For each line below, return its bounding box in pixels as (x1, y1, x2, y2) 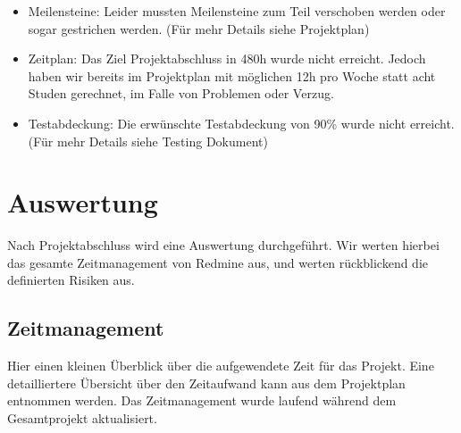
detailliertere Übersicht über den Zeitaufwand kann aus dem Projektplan (7, 373, 406, 392)
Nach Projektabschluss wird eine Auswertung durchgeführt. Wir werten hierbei (7, 236, 440, 254)
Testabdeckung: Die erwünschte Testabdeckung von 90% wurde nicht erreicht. (28, 113, 455, 132)
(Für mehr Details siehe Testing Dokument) (28, 131, 268, 150)
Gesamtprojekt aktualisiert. (7, 409, 157, 428)
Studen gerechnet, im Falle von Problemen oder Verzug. (28, 84, 334, 103)
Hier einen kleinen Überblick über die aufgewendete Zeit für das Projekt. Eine (7, 356, 434, 375)
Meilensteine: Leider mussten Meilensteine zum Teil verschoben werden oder (28, 2, 446, 20)
